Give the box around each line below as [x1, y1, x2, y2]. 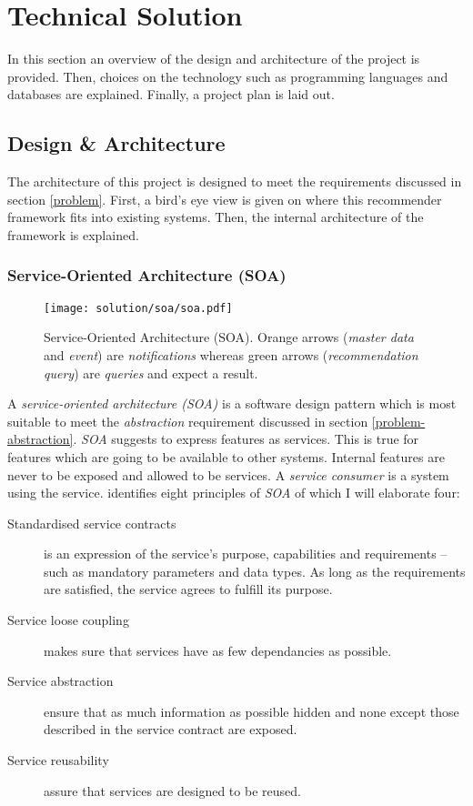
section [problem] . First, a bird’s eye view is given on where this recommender [7, 189, 442, 208]
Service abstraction [7, 671, 114, 690]
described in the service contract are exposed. [44, 720, 297, 739]
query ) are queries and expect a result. [44, 363, 258, 382]
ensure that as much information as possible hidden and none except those [44, 701, 459, 720]
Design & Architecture [7, 129, 226, 157]
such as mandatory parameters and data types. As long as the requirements [44, 561, 466, 580]
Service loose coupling [7, 610, 129, 630]
